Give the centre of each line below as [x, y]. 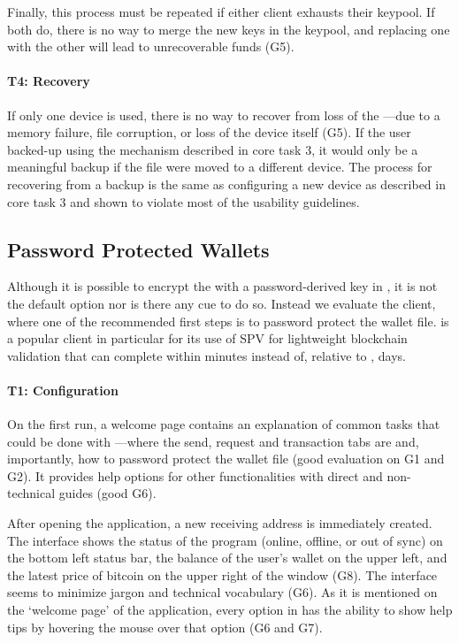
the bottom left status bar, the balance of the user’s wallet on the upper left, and [227, 558]
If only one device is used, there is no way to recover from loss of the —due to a [224, 115]
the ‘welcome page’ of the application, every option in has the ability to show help [230, 610]
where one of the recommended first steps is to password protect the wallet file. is [228, 321]
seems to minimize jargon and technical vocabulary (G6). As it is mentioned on [222, 592]
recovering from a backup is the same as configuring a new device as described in [226, 184]
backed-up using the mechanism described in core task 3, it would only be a [213, 149]
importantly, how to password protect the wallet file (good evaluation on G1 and [226, 459]
